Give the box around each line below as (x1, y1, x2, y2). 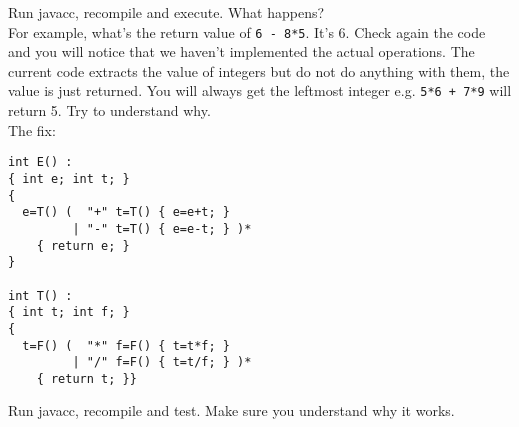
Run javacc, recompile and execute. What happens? (8, 2, 325, 22)
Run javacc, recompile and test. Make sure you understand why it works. (8, 400, 455, 421)
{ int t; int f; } (8, 305, 130, 320)
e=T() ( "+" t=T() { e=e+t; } (22, 205, 230, 220)
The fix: (8, 119, 56, 140)
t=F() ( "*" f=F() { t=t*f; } (22, 338, 230, 353)
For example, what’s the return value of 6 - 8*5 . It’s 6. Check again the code (8, 21, 486, 42)
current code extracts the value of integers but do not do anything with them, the (8, 60, 510, 81)
